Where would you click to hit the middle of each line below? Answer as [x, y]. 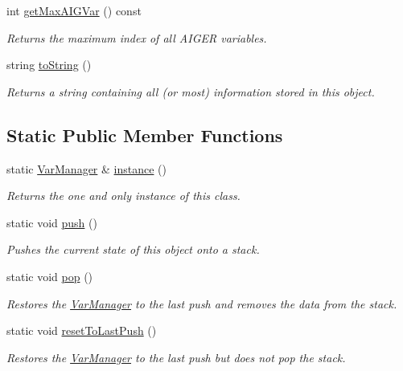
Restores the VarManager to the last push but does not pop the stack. [176, 357]
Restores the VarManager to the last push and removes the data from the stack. [202, 303]
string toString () [49, 65]
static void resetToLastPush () [82, 330]
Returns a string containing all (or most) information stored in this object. [191, 91]
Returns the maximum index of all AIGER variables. [137, 37]
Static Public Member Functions [145, 135]
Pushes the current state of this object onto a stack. [133, 249]
